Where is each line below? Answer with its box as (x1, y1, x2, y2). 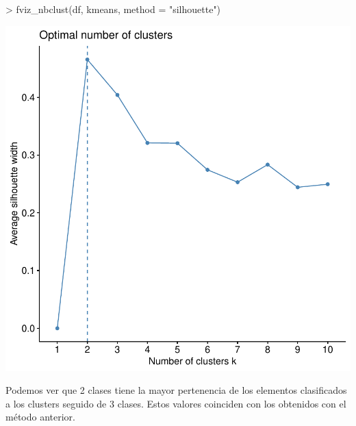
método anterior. (5, 410, 75, 424)
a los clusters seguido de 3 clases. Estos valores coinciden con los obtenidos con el (5, 396, 346, 410)
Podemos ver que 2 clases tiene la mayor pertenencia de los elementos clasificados (5, 383, 347, 397)
